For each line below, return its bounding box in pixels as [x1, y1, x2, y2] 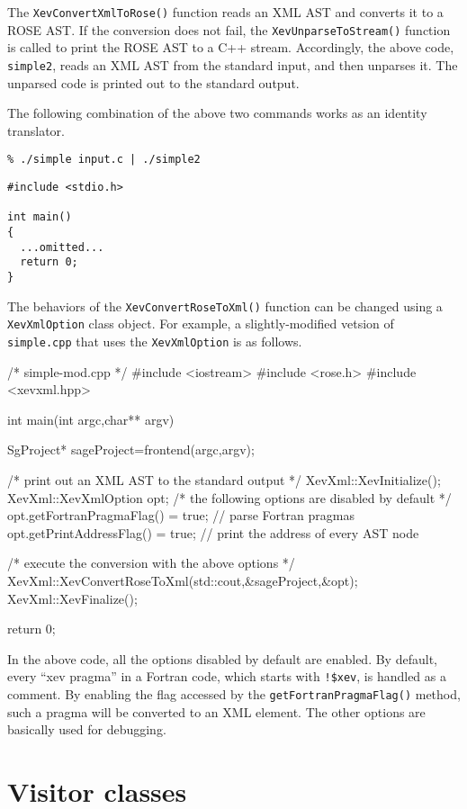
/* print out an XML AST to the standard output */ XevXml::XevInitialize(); [7, 470, 441, 489]
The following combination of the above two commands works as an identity [7, 103, 427, 122]
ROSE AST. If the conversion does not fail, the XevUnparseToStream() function [7, 20, 451, 39]
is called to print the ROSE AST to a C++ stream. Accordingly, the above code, [7, 38, 454, 57]
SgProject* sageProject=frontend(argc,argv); [7, 440, 255, 459]
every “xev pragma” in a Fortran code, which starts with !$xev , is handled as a [7, 667, 446, 686]
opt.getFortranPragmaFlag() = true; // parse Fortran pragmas [7, 506, 355, 525]
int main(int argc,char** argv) [7, 409, 175, 428]
